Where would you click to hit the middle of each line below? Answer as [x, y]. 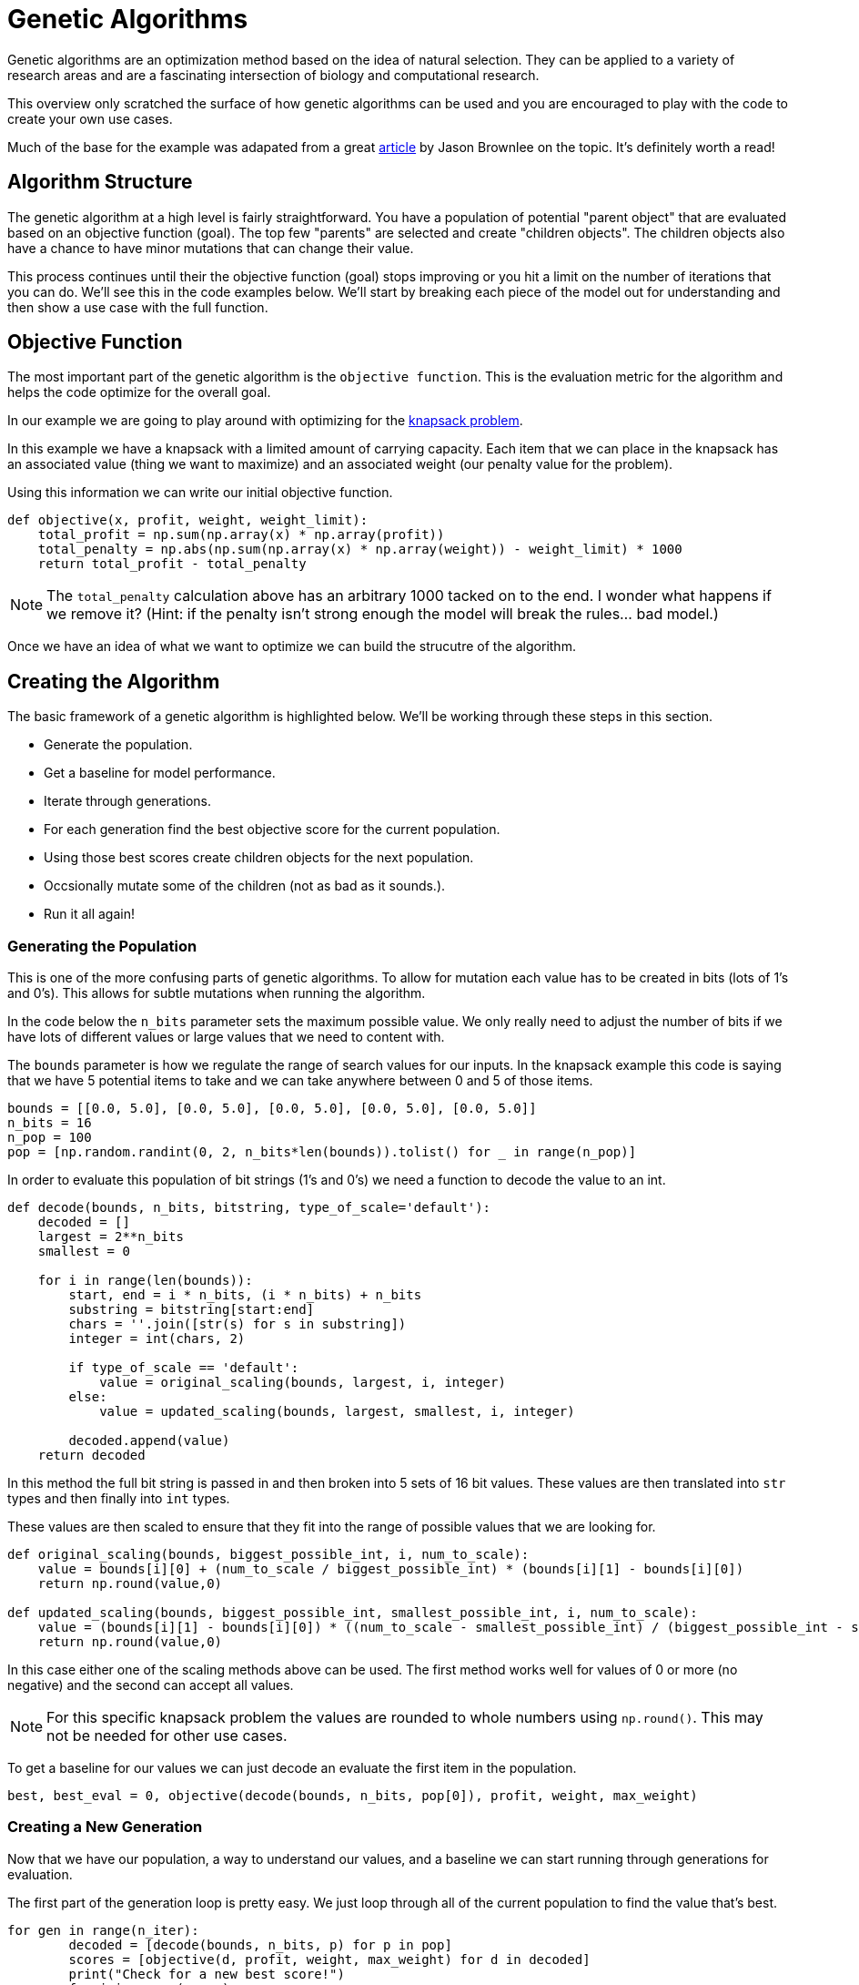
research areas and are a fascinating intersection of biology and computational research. [273, 75]
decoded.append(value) [149, 1441]
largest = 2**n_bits [111, 1237]
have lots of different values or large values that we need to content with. [226, 1037]
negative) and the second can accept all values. [151, 1685]
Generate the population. [118, 745]
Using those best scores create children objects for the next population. [259, 858]
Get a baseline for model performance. [160, 773]
